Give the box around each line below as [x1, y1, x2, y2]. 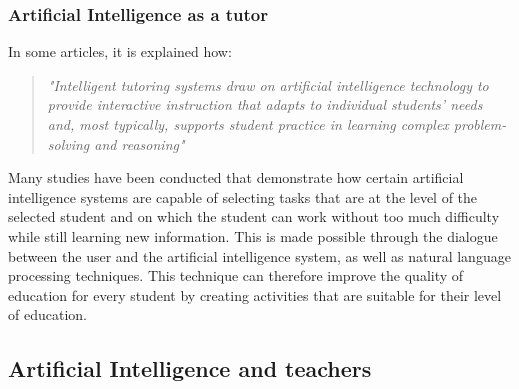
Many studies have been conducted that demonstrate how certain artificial [8, 167, 464, 188]
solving [47, 133, 90, 154]
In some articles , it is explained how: [8, 41, 232, 62]
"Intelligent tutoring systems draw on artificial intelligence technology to [47, 74, 489, 95]
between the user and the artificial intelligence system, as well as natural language [8, 245, 511, 266]
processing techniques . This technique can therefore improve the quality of [8, 265, 464, 286]
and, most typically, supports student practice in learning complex [47, 114, 449, 134]
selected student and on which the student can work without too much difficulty [8, 206, 500, 227]
